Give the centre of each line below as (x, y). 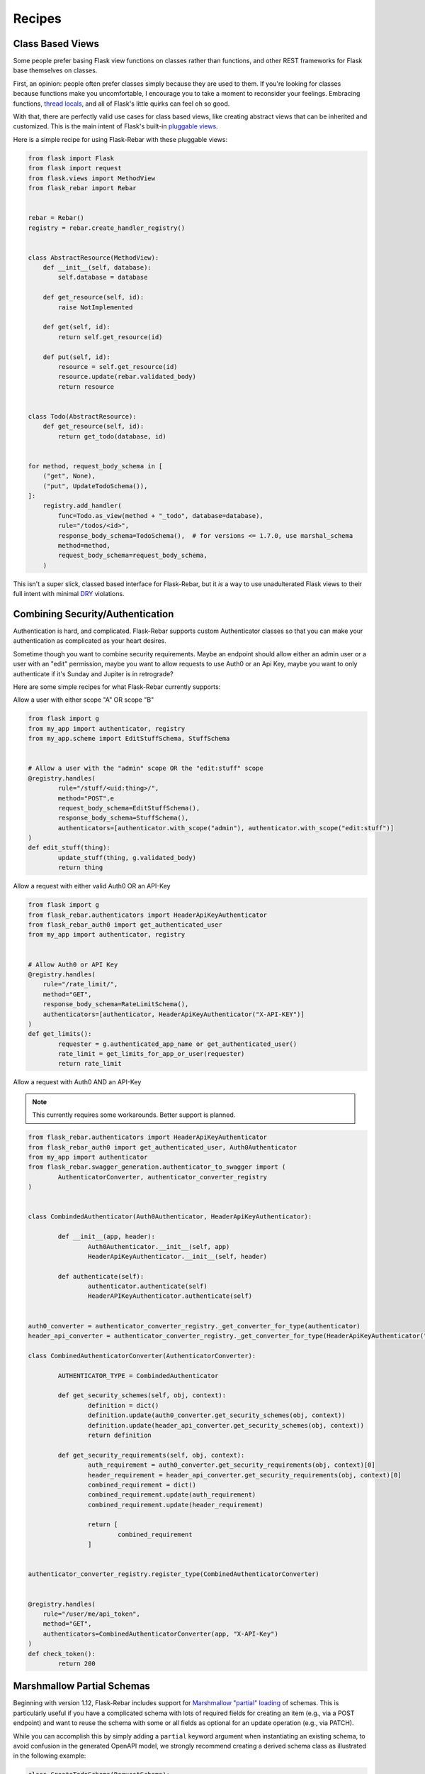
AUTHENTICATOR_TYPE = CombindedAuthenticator (138, 1376)
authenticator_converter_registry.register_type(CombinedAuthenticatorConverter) (174, 1574)
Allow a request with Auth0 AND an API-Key (77, 1082)
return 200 (76, 1663)
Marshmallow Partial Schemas (81, 1686)
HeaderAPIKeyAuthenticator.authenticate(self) (170, 1296)
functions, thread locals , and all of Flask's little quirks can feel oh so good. (121, 104)
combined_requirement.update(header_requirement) (175, 1505)
